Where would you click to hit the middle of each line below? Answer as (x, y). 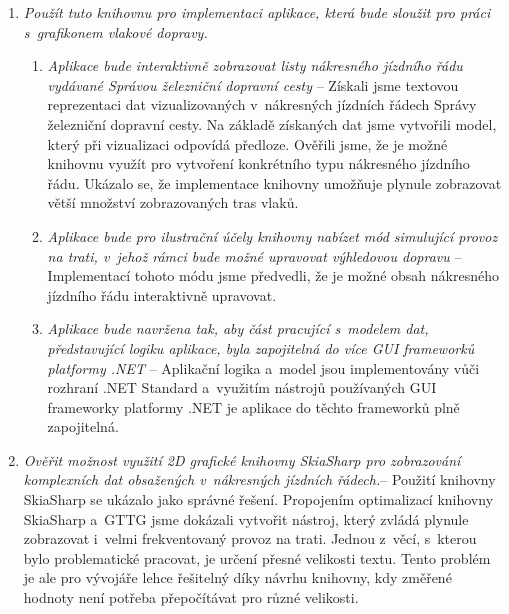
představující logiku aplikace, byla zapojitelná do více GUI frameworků (261, 347)
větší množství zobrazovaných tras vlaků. (173, 202)
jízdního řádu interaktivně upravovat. (162, 294)
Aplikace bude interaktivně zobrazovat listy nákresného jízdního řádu (255, 65)
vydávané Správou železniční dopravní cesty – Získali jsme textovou (253, 84)
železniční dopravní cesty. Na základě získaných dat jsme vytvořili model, (272, 123)
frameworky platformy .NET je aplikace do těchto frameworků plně (253, 406)
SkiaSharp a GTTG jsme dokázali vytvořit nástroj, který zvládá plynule (246, 518)
